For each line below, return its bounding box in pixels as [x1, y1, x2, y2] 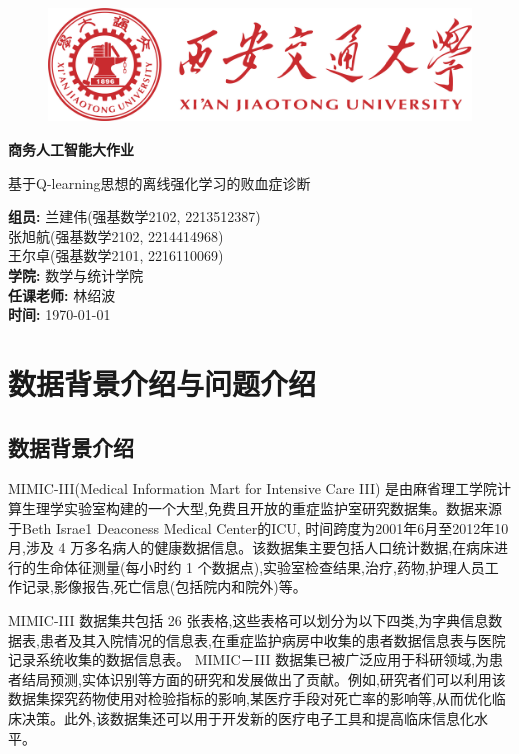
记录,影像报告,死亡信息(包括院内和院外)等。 [21, 576, 307, 597]
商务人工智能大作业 [8, 139, 134, 160]
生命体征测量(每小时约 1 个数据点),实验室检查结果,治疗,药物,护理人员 [35, 556, 485, 577]
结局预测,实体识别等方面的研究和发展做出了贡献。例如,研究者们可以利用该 [21, 668, 506, 689]
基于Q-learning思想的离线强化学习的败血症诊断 [8, 172, 311, 193]
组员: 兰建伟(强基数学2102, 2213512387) [8, 206, 261, 227]
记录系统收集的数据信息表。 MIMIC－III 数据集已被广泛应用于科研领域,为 [8, 649, 490, 670]
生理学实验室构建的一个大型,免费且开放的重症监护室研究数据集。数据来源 [21, 497, 502, 518]
